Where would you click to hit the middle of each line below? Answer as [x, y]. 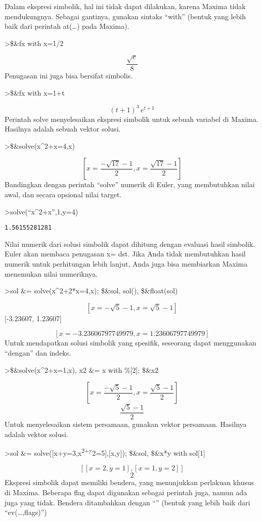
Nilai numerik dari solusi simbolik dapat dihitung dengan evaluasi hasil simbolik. [130, 244]
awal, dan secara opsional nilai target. [63, 194]
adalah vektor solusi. [36, 434]
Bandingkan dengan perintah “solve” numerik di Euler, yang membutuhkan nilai [130, 184]
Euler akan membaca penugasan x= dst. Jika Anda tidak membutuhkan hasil [125, 254]
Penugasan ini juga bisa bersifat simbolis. [69, 75]
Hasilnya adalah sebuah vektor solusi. [63, 129]
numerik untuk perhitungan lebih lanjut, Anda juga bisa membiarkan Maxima [126, 264]
